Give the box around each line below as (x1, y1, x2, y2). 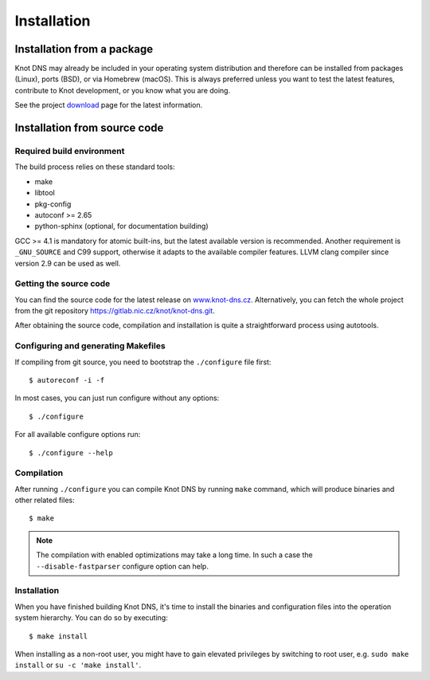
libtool (34, 188, 55, 198)
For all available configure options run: (14, 430, 141, 439)
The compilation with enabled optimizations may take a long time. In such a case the (36, 550, 314, 560)
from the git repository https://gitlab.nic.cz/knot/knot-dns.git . (14, 306, 215, 316)
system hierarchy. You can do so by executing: (14, 613, 169, 623)
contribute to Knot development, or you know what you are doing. (14, 85, 231, 95)
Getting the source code (14, 278, 111, 289)
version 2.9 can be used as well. (14, 258, 121, 268)
